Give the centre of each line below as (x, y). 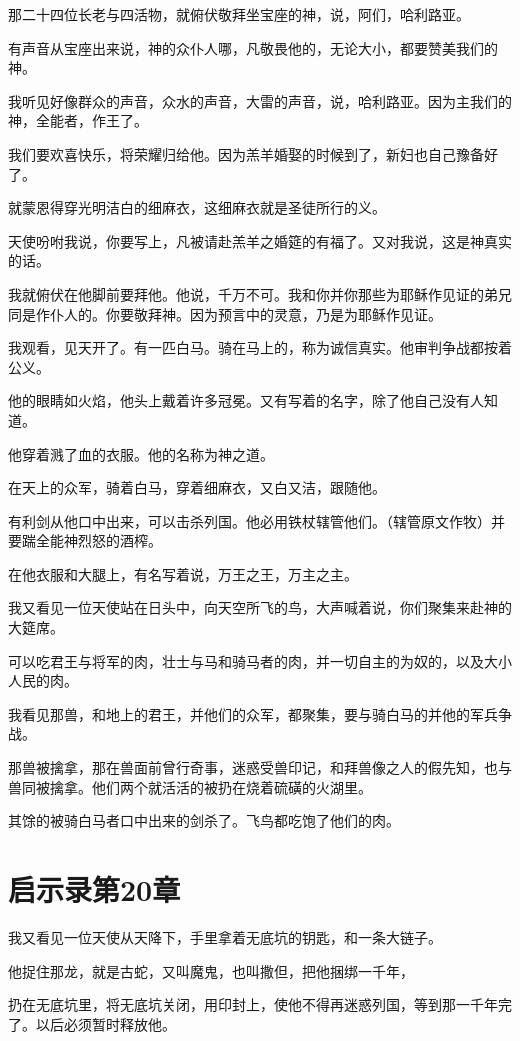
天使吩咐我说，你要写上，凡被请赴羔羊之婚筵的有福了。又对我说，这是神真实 (260, 240)
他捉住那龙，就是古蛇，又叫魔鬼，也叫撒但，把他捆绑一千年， (211, 970)
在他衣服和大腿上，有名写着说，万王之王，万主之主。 (183, 573)
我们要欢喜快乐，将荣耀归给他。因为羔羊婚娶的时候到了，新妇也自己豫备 (246, 153)
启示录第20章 (94, 889)
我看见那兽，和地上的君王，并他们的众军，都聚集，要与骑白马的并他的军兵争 (260, 713)
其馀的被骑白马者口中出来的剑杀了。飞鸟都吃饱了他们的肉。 (204, 820)
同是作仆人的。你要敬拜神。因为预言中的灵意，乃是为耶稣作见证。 (225, 313)
